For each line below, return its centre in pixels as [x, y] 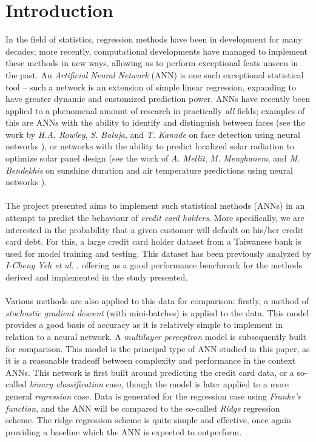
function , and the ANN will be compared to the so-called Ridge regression [143, 408]
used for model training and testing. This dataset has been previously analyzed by [158, 253]
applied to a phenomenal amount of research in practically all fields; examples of [155, 110]
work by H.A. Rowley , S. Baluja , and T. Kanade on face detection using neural [153, 134]
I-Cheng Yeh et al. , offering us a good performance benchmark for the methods [154, 265]
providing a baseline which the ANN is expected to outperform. [124, 431]
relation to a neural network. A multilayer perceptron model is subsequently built [156, 336]
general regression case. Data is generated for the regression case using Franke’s [153, 396]
